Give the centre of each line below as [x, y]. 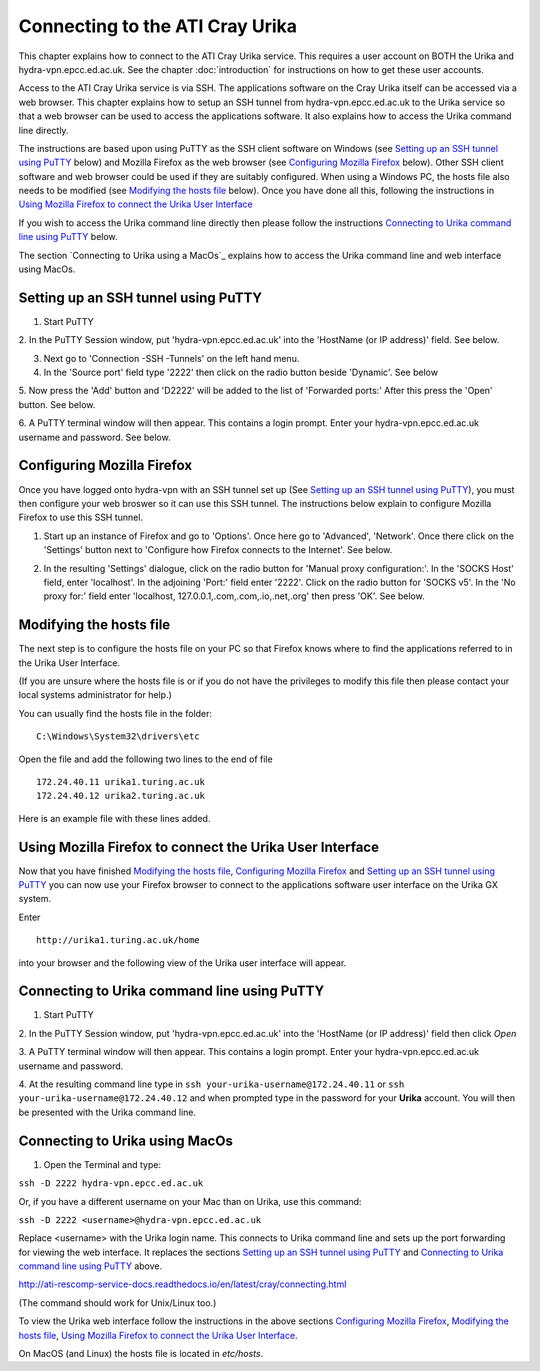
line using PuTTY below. [68, 237]
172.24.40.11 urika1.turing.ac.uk [120, 781]
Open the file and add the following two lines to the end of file [146, 759]
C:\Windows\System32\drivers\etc [118, 736]
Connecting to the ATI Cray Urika [158, 26]
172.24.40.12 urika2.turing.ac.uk [120, 796]
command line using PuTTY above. [90, 1266]
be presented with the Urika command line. [107, 1112]
